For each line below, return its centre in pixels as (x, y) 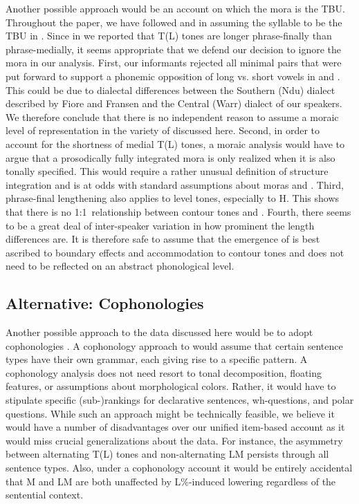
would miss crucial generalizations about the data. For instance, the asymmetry (174, 440)
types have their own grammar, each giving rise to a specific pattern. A (157, 359)
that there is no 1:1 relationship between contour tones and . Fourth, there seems (178, 211)
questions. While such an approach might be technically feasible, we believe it (170, 413)
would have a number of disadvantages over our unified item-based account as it (175, 427)
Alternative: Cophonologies (105, 303)
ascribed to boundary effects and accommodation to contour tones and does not (175, 252)
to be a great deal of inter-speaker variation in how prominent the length (160, 225)
